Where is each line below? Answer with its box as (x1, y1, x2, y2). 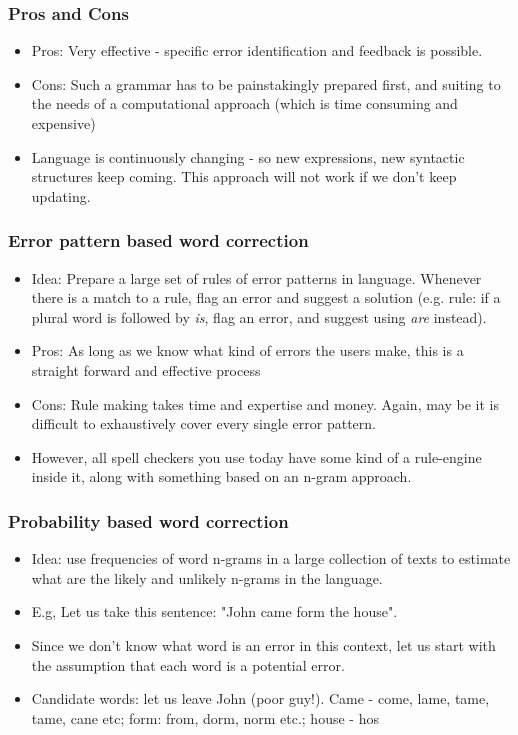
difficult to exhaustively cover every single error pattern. (31, 413, 376, 434)
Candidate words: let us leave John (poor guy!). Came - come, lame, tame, (31, 688, 490, 709)
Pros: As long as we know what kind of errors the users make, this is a (31, 340, 464, 361)
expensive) (31, 113, 96, 133)
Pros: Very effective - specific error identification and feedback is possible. (31, 40, 483, 61)
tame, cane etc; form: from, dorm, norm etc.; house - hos (31, 707, 379, 728)
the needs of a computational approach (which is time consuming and (31, 93, 458, 114)
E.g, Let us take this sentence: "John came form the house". (31, 601, 398, 622)
